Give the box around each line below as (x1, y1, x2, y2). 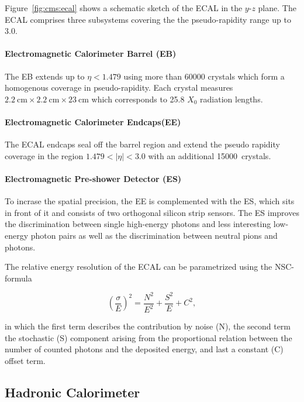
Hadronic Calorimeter (5, 383, 140, 401)
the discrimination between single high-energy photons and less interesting (5, 218, 271, 230)
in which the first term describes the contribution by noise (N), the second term (5, 320, 291, 332)
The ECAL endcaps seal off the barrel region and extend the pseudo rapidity (5, 138, 280, 150)
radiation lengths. (200, 92, 263, 105)
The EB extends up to (5, 70, 85, 82)
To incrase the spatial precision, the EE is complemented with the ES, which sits (5, 195, 295, 207)
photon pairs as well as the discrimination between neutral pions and (30, 229, 278, 241)
